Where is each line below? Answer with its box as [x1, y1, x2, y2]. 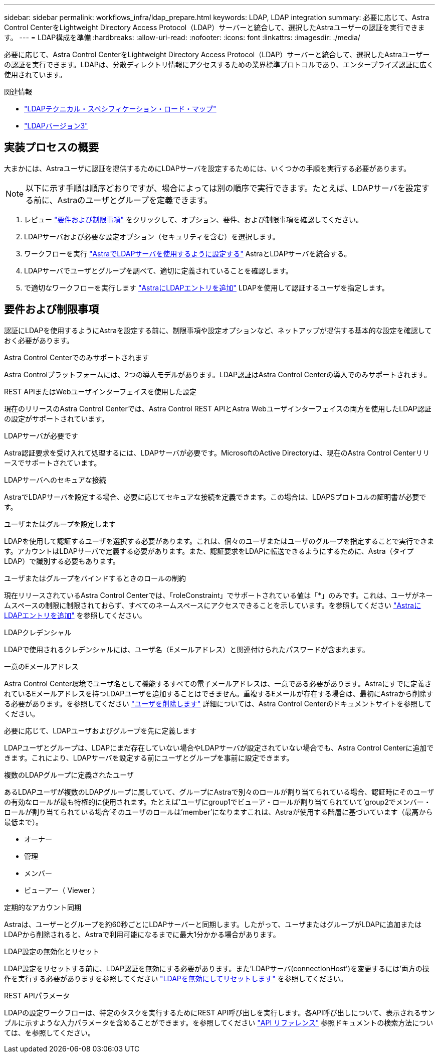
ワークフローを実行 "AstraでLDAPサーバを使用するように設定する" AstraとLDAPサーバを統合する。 [24, 249, 351, 258]
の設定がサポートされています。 [4, 414, 109, 423]
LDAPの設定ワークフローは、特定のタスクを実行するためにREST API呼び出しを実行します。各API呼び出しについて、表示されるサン [4, 1008, 435, 1017]
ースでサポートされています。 [4, 458, 101, 467]
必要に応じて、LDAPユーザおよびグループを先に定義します [4, 726, 197, 735]
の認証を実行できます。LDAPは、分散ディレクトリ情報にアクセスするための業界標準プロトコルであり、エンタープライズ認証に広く [4, 60, 434, 69]
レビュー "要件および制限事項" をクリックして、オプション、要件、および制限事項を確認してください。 [24, 215, 363, 224]
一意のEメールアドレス [4, 662, 79, 671]
